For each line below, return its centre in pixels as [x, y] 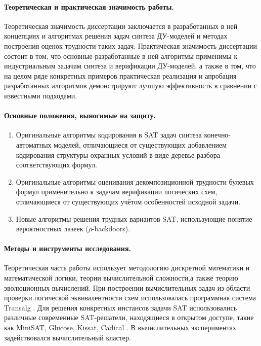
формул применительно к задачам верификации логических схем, [117, 192]
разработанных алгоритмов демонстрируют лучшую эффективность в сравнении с [131, 85]
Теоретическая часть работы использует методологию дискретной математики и [127, 268]
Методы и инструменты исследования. [68, 248]
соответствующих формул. [56, 165]
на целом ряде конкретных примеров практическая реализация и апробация [120, 75]
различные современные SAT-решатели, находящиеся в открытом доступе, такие [129, 317]
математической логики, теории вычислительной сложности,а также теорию [121, 278]
